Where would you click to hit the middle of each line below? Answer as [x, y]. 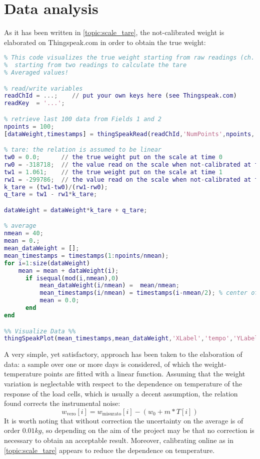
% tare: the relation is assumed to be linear [83, 150]
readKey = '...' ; [34, 103]
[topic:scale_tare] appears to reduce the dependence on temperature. [109, 450]
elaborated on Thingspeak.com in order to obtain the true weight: [105, 42]
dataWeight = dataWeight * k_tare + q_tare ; [76, 210]
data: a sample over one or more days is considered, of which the [103, 364]
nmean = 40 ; [24, 234]
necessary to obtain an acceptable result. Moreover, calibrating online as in [119, 440]
